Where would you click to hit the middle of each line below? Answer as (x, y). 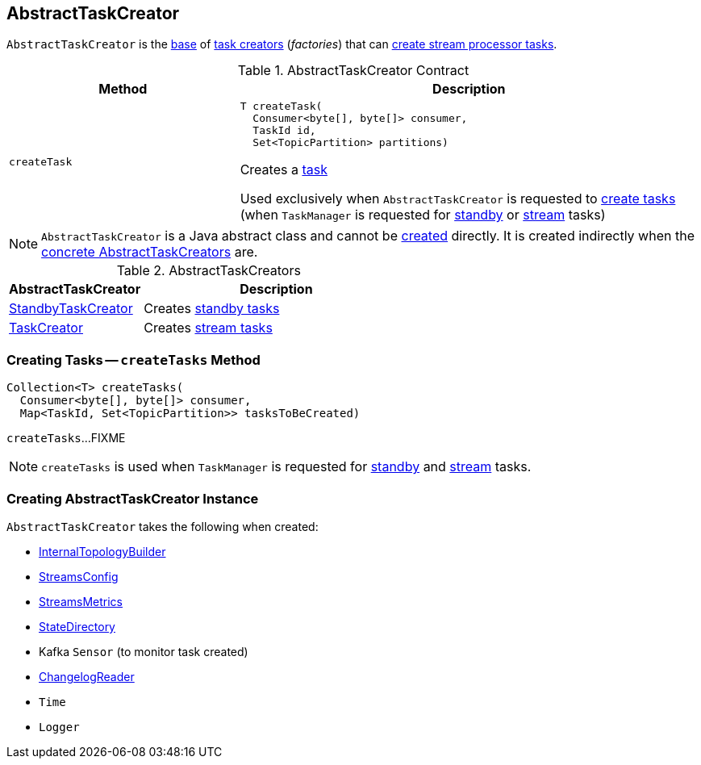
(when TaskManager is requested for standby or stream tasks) (423, 215)
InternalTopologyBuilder (102, 551)
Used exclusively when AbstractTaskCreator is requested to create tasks (458, 199)
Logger (59, 727)
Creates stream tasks (208, 328)
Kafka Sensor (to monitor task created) (144, 651)
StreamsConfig (79, 576)
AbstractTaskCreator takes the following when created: (163, 526)
